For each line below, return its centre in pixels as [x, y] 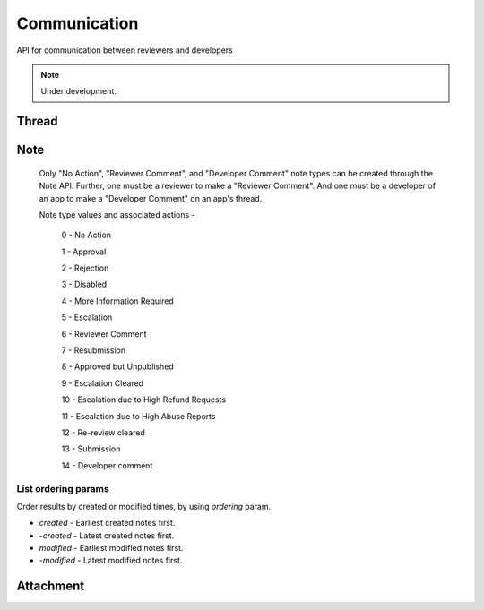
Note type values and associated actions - [117, 214]
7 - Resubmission [93, 350]
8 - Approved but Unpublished [117, 366]
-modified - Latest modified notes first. [111, 561]
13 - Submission [91, 449]
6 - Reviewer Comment [104, 334]
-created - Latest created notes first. [107, 535]
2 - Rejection [85, 268]
